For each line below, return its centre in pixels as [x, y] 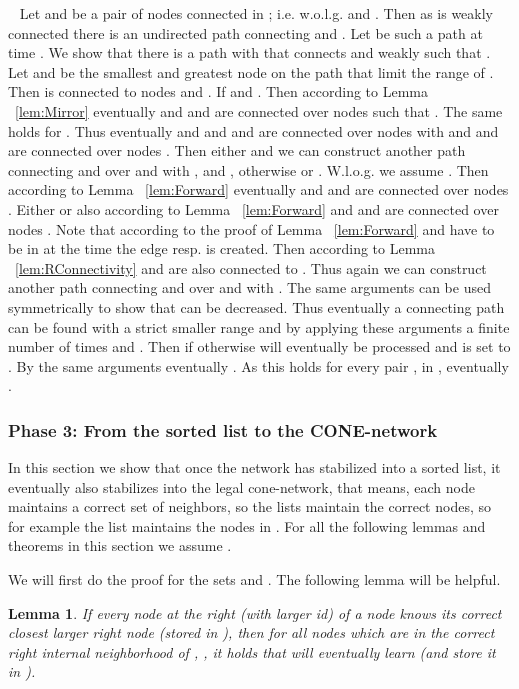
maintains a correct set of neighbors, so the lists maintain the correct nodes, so [249, 506]
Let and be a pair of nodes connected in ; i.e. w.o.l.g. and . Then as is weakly [256, 13]
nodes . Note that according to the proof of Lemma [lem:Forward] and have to [251, 228]
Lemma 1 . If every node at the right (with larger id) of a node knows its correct [255, 612]
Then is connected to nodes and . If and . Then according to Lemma [218, 91]
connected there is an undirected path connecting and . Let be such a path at [245, 32]
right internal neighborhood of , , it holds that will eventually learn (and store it [252, 651]
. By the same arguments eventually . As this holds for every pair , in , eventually [258, 365]
